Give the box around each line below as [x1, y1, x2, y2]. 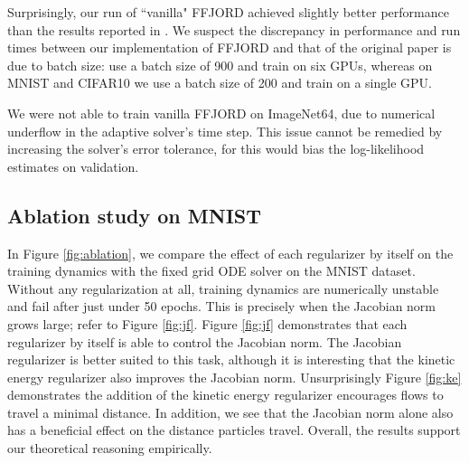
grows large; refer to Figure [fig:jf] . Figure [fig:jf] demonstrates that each [7, 314, 408, 333]
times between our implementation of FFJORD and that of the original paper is [7, 38, 452, 57]
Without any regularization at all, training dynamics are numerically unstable [7, 279, 439, 298]
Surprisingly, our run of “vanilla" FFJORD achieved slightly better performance [7, 3, 449, 21]
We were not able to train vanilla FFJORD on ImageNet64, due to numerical [7, 103, 436, 122]
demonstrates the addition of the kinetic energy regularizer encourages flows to [7, 385, 444, 404]
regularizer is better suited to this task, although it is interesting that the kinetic [7, 350, 455, 369]
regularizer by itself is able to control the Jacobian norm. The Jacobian [7, 332, 402, 351]
